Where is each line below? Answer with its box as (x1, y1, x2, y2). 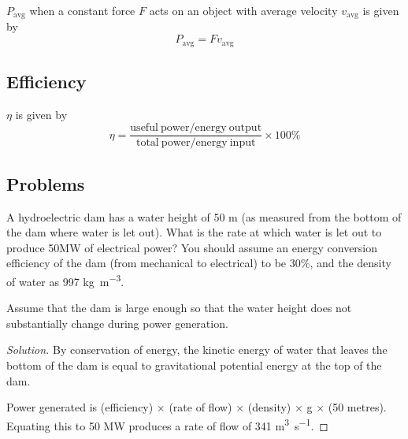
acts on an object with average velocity (149, 2, 338, 18)
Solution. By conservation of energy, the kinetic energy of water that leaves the (6, 341, 388, 358)
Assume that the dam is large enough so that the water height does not (6, 299, 352, 316)
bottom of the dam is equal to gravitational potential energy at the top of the (6, 356, 382, 373)
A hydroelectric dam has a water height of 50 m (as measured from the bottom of (6, 208, 402, 225)
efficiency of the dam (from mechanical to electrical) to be (6, 255, 287, 271)
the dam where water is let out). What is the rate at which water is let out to (6, 224, 382, 240)
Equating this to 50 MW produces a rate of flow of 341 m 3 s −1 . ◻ (6, 415, 328, 433)
